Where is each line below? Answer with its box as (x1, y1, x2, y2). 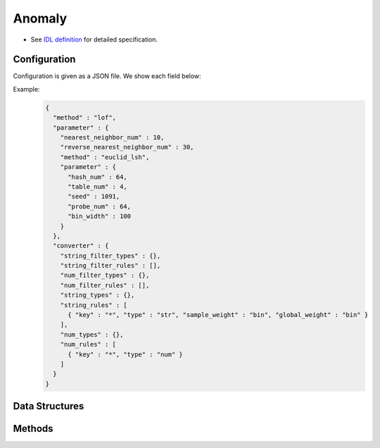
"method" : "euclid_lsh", (60, 153, 150, 161)
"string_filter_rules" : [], (60, 261, 161, 270)
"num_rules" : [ (60, 340, 116, 349)
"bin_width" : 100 (68, 212, 132, 220)
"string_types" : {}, (60, 291, 135, 299)
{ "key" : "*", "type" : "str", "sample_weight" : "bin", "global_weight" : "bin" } (68, 311, 369, 319)
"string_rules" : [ (60, 301, 128, 309)
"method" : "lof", (53, 113, 116, 122)
